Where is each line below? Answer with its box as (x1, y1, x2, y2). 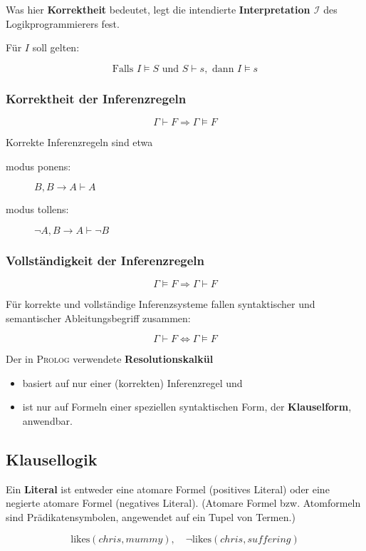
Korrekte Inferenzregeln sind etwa (6, 135, 153, 149)
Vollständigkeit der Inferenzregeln (6, 251, 205, 269)
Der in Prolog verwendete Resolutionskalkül (6, 351, 214, 366)
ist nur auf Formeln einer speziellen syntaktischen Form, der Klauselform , (22, 399, 352, 414)
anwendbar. (22, 413, 73, 428)
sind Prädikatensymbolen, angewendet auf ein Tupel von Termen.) (6, 509, 296, 524)
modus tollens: (6, 202, 69, 217)
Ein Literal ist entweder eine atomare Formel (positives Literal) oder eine (6, 481, 330, 496)
